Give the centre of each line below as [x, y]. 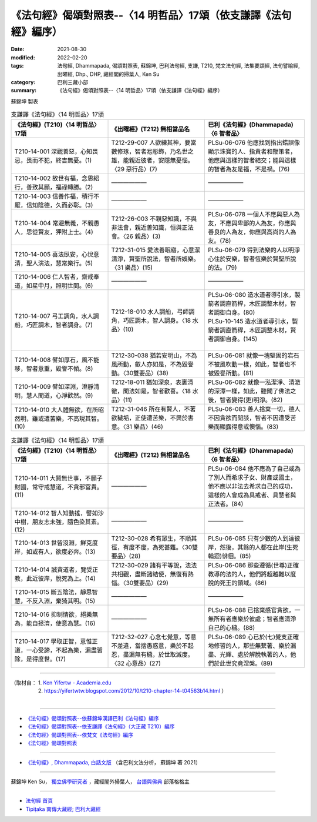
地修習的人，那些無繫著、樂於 [249, 646]
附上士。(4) [77, 232]
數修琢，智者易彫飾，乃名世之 [152, 152]
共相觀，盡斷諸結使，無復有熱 [152, 574]
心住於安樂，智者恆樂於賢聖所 [249, 259]
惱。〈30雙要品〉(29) [140, 583]
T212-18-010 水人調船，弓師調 [153, 312]
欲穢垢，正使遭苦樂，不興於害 [152, 418]
